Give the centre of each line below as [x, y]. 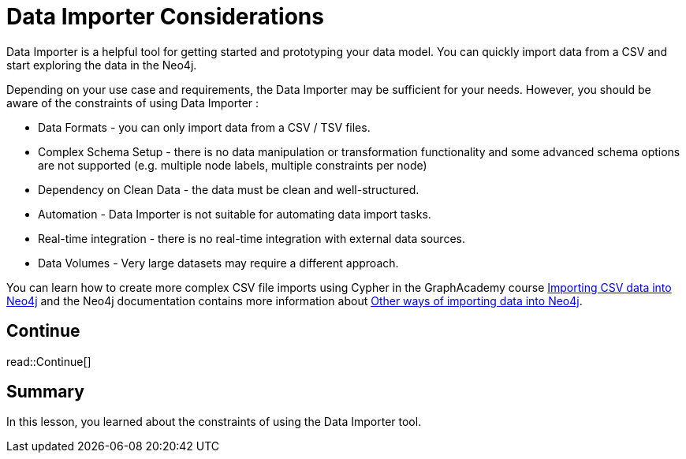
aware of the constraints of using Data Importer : [133, 103]
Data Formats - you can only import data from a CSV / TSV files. [204, 127]
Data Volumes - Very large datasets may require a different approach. [218, 263]
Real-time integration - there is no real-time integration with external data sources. [252, 238]
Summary [45, 392]
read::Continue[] [49, 361]
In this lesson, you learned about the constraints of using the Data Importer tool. [214, 422]
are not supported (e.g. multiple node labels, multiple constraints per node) [233, 165]
